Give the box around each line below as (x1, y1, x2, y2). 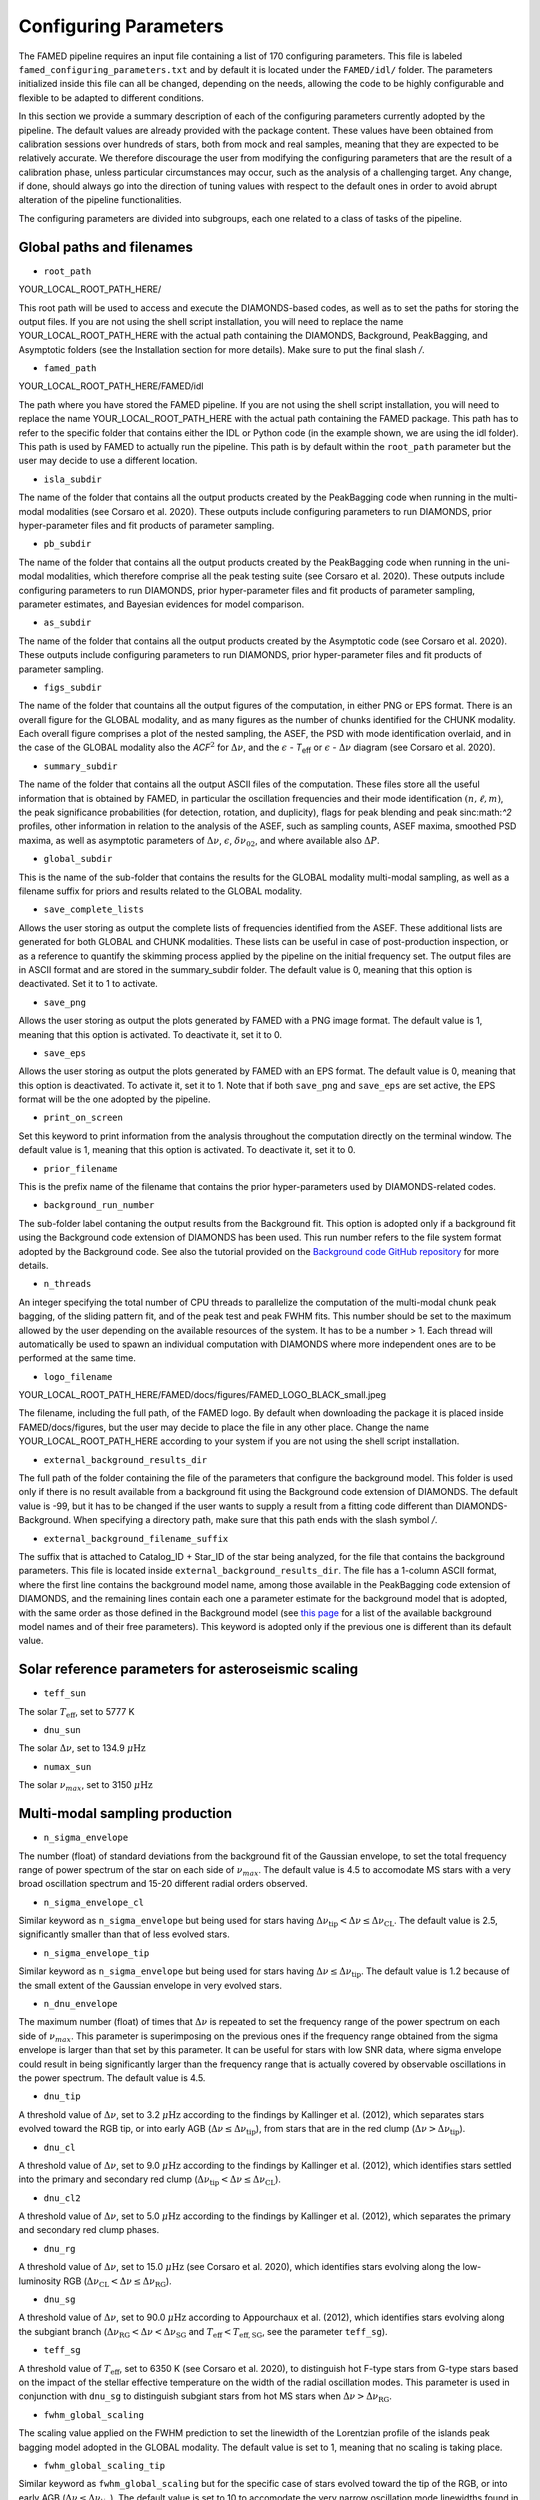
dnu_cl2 (43, 2192, 82, 2204)
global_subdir (43, 853, 113, 865)
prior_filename (43, 1163, 119, 1174)
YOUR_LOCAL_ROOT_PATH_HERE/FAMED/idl (18, 380, 204, 392)
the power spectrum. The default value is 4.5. (18, 2071, 206, 2084)
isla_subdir (43, 473, 102, 485)
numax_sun (43, 1761, 92, 1772)
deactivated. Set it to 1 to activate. (18, 978, 159, 990)
